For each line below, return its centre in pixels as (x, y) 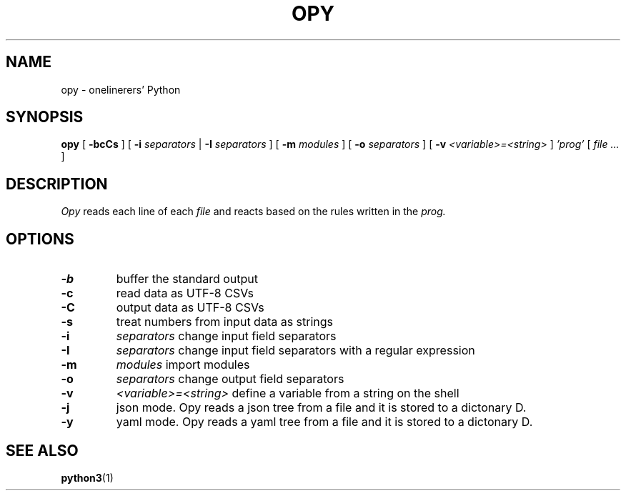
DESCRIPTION (57, 184)
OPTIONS (40, 239)
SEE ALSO (42, 450)
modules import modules (183, 365)
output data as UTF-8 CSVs (190, 308)
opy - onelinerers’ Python (121, 89)
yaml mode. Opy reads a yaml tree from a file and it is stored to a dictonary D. (324, 422)
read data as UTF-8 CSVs (185, 293)
